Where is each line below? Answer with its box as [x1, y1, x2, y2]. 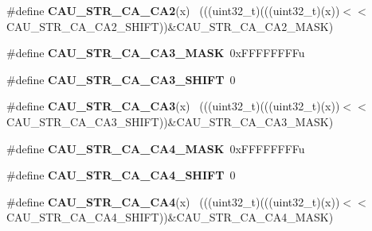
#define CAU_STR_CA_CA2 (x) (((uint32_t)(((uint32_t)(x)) [6, 2, 340, 18]
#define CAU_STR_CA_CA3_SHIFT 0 [6, 71, 236, 87]
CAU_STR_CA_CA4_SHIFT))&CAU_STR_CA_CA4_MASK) [6, 209, 334, 225]
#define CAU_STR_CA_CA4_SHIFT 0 [6, 167, 236, 183]
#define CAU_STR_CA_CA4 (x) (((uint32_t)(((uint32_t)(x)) [6, 193, 340, 210]
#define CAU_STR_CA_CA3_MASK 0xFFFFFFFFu [6, 44, 305, 61]
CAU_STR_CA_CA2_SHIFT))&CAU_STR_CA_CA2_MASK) [6, 17, 334, 34]
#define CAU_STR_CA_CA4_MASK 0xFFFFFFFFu [6, 140, 305, 156]
